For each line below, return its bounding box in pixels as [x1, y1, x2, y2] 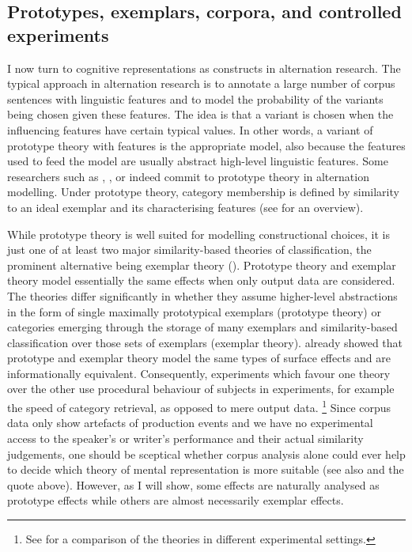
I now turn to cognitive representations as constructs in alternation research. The [7, 59, 401, 76]
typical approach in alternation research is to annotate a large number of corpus [7, 75, 395, 92]
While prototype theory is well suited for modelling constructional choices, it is [7, 225, 390, 242]
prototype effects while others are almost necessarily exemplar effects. [7, 492, 344, 509]
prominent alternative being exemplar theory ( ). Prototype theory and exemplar [7, 256, 396, 273]
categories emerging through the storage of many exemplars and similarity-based [7, 319, 398, 335]
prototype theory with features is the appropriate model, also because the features [7, 137, 406, 153]
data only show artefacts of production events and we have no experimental [7, 414, 373, 431]
